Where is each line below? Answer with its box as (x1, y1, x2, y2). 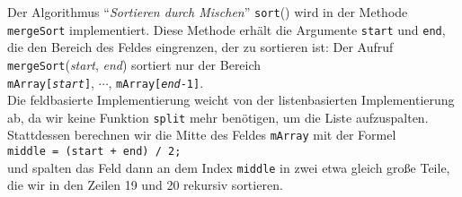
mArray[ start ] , (7, 73, 94, 91)
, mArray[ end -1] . (108, 73, 204, 91)
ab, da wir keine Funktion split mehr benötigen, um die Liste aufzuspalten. (7, 107, 429, 126)
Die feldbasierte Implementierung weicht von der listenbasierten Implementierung (7, 90, 455, 109)
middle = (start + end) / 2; (7, 145, 182, 158)
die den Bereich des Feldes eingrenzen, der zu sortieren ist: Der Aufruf (7, 38, 394, 56)
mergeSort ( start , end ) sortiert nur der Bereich (7, 55, 262, 73)
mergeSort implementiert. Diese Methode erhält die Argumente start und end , (7, 20, 446, 39)
